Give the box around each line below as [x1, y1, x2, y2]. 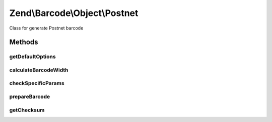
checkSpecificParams [9, 80, 65, 87]
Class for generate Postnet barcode [9, 25, 84, 31]
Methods [9, 38, 38, 46]
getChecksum [9, 106, 45, 113]
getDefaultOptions [9, 53, 56, 60]
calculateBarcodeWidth [9, 66, 69, 73]
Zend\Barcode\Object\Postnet [9, 7, 139, 18]
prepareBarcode [9, 93, 50, 100]
